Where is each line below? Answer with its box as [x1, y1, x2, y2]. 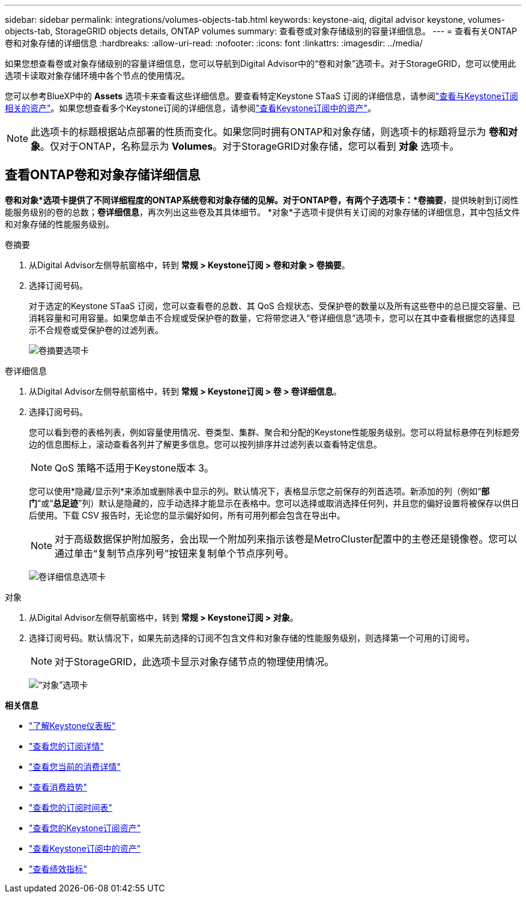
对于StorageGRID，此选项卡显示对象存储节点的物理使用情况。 [55, 655, 334, 668]
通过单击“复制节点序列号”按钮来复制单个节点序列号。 [55, 547, 294, 559]
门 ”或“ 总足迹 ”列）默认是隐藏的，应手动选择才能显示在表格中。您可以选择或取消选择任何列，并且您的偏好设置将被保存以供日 [29, 497, 519, 508]
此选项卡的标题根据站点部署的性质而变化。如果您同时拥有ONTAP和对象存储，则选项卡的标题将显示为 [31, 126, 486, 138]
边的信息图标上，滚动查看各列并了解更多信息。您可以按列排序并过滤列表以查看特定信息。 [29, 438, 382, 449]
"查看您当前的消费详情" [29, 761, 121, 772]
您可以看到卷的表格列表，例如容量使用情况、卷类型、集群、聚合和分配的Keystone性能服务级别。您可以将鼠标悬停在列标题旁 [29, 426, 520, 437]
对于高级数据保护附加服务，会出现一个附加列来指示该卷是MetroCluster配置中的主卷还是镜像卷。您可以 [55, 532, 518, 545]
